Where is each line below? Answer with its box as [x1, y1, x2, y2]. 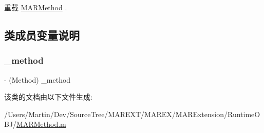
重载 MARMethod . [4, 2, 67, 12]
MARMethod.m [16, 119, 66, 129]
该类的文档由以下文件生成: [4, 91, 92, 102]
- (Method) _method [4, 74, 71, 85]
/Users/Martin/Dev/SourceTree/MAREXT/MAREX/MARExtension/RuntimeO [4, 108, 260, 119]
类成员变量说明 [4, 27, 80, 43]
